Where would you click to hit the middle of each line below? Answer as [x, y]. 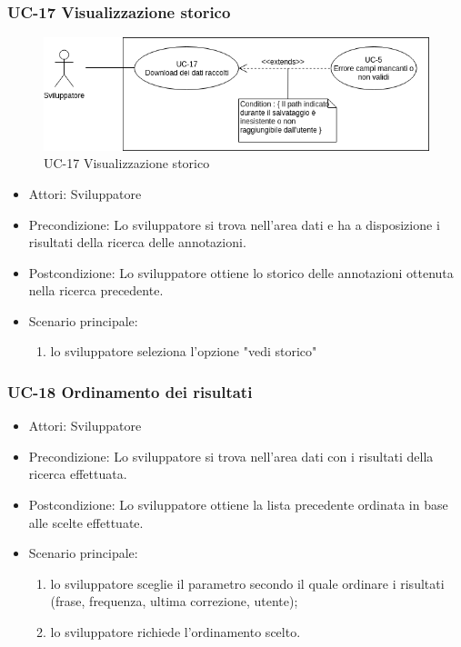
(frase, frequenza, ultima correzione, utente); [174, 601]
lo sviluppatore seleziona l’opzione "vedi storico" [184, 351]
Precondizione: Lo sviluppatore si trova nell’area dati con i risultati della [231, 456]
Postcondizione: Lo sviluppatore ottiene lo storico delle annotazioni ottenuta [241, 272]
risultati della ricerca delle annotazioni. [137, 242]
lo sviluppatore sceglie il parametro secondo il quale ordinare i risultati [247, 583]
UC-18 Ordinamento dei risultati [130, 391]
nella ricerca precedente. [96, 290]
